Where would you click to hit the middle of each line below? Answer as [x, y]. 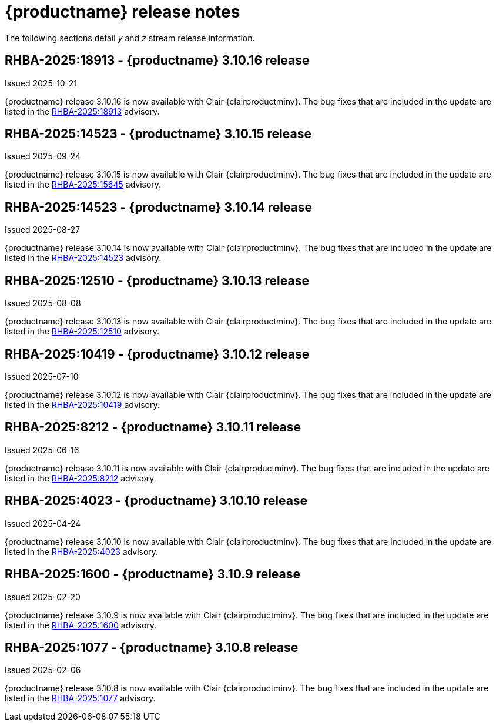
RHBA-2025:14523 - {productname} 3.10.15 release [158, 134]
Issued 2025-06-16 [42, 450]
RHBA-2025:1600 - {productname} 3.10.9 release [153, 574]
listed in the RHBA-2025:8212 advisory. [81, 478]
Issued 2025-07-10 [42, 376]
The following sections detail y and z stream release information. [130, 38]
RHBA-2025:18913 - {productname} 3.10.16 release [157, 61]
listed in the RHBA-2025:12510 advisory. [82, 332]
